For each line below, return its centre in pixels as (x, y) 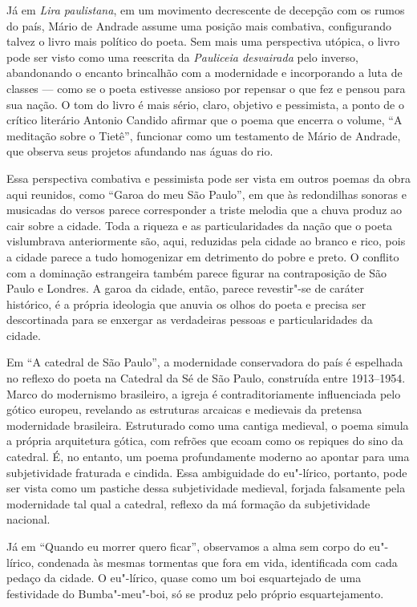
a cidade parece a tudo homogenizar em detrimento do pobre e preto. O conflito (203, 256)
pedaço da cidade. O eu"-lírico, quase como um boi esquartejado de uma (184, 578)
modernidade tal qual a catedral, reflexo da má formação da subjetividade (188, 503)
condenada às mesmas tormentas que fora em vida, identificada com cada (217, 562)
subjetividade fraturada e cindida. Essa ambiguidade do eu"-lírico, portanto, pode (207, 472)
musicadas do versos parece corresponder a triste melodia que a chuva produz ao (204, 210)
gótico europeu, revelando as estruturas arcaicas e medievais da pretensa (184, 409)
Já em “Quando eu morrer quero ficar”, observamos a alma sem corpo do (186, 546)
